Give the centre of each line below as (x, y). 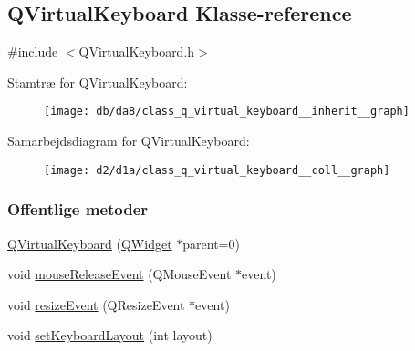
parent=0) (211, 243)
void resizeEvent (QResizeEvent (96, 304)
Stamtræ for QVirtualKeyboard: (98, 82)
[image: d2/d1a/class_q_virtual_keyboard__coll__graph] (217, 170)
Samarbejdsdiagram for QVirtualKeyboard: (129, 141)
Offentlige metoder (78, 209)
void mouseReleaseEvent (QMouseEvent (119, 274)
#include (33, 52)
